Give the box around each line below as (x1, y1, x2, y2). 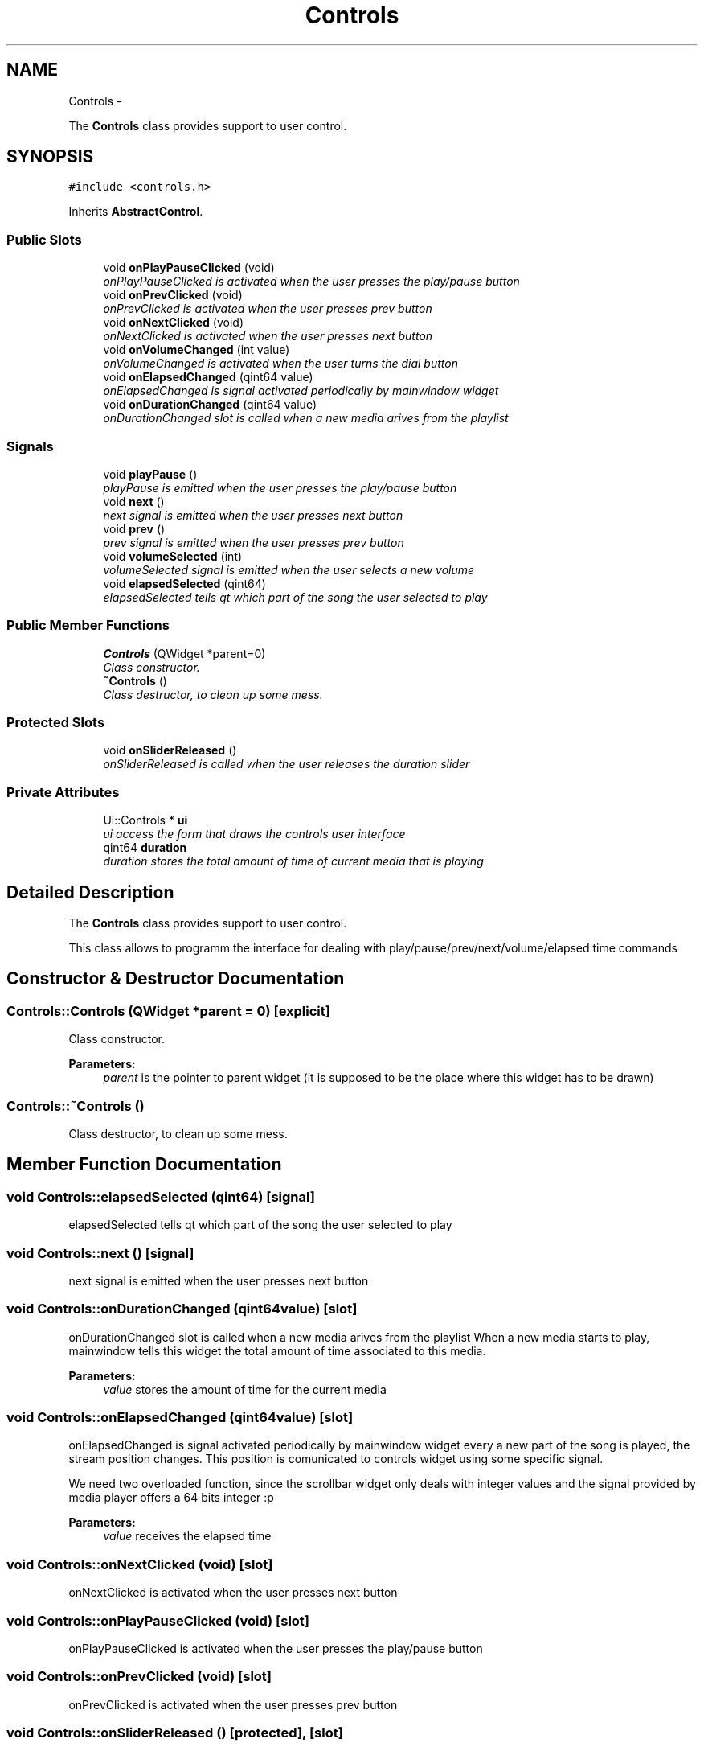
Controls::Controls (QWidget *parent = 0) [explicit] (6, 1002, 330, 1019)
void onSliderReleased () (103, 743, 237, 758)
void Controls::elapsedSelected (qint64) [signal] (6, 1188, 315, 1205)
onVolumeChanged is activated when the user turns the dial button (103, 356, 458, 371)
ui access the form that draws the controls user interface (103, 827, 406, 841)
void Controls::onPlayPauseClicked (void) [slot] (6, 1612, 310, 1629)
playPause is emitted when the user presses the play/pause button (103, 480, 457, 495)
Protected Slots (6, 714, 105, 731)
